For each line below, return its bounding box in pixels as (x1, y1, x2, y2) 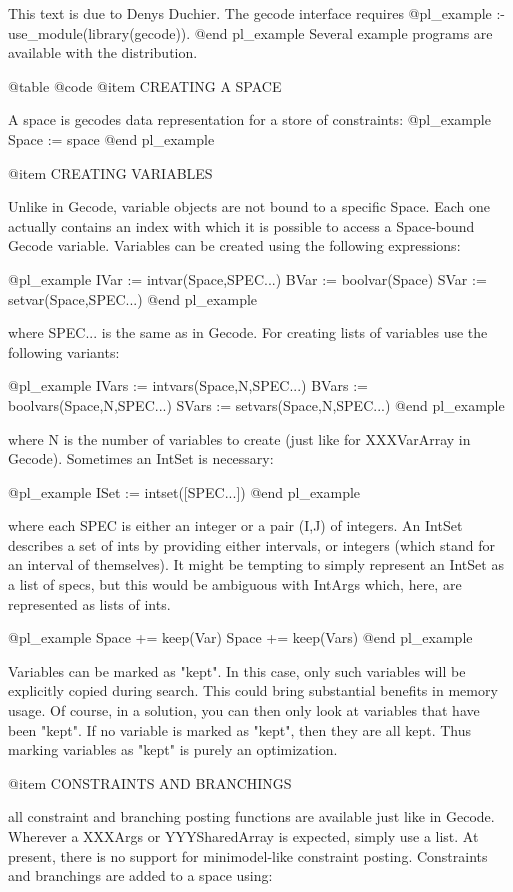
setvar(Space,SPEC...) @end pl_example (8, 288, 258, 309)
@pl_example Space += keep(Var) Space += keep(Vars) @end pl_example (8, 627, 473, 648)
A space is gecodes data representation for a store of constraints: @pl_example (8, 109, 491, 130)
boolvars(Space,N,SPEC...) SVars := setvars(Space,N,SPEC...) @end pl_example (8, 394, 505, 415)
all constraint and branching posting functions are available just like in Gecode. (8, 806, 495, 827)
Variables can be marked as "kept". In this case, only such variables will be (8, 660, 466, 681)
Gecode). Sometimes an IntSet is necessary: (8, 448, 274, 469)
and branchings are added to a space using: (8, 865, 273, 886)
